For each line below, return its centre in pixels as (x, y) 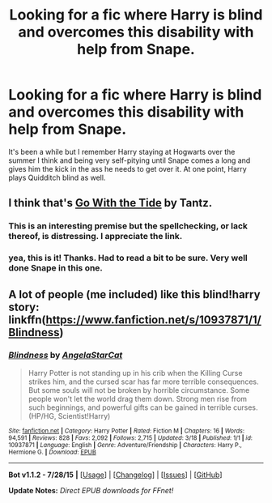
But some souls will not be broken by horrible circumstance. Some (139, 390)
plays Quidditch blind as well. (57, 177)
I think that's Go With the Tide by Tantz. (110, 203)
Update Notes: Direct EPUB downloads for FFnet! (91, 490)
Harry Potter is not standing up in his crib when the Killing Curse (135, 373)
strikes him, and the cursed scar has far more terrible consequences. (143, 382)
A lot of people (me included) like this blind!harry (134, 294)
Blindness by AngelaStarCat (66, 356)
